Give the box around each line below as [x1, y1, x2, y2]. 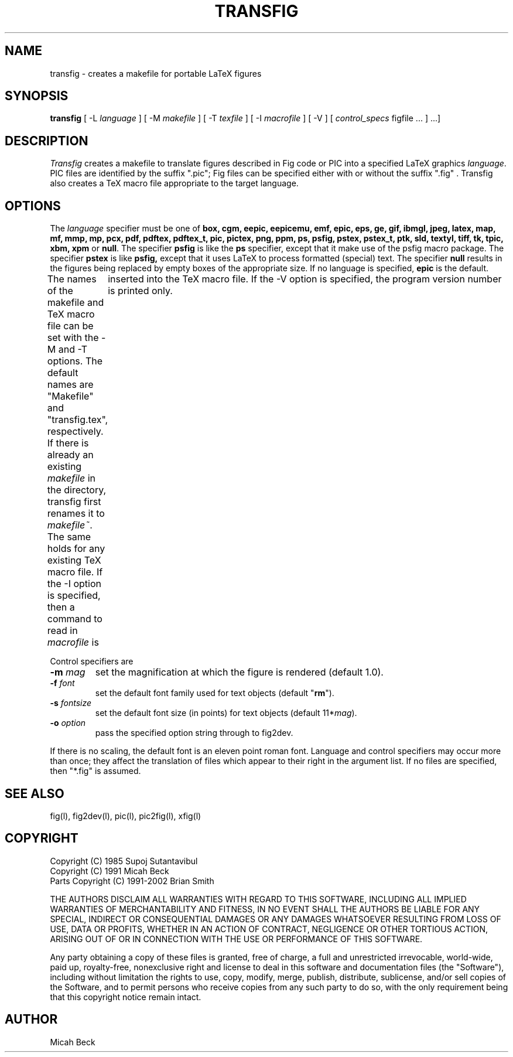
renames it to [47, 507, 105, 520]
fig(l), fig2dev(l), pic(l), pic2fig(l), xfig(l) [50, 810, 201, 821]
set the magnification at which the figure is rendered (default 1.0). [95, 666, 384, 678]
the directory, [47, 484, 107, 496]
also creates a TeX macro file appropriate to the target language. [50, 178, 299, 189]
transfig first [47, 496, 101, 508]
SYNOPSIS [5, 88, 69, 104]
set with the [47, 332, 99, 344]
